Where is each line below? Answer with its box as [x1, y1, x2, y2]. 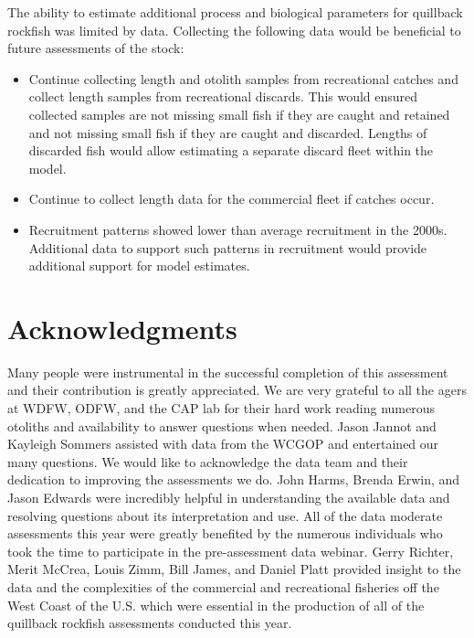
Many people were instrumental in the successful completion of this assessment [7, 362, 448, 381]
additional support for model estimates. [28, 256, 250, 275]
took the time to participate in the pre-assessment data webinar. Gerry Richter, [7, 541, 454, 560]
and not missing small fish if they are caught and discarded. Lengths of [28, 122, 427, 142]
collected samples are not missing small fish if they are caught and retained [28, 104, 450, 123]
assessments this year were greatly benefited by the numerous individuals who [7, 524, 443, 543]
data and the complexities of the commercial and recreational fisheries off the [7, 577, 439, 596]
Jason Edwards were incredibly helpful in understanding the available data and [7, 488, 450, 506]
